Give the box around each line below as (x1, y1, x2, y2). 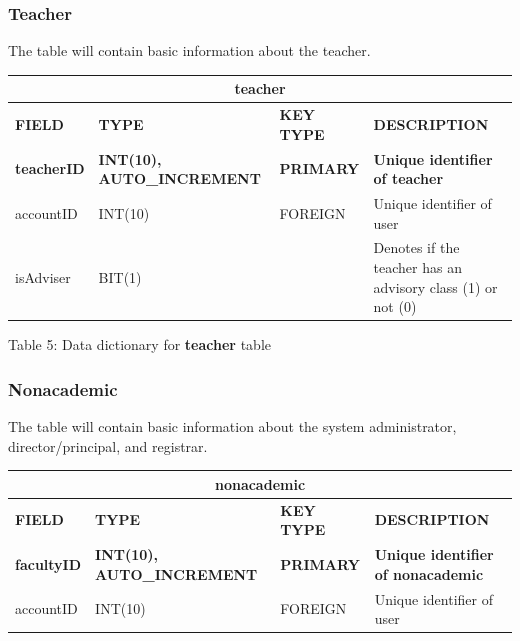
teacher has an (373, 257, 462, 278)
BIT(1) (98, 266, 142, 287)
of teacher (373, 168, 444, 189)
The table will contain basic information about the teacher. (8, 40, 371, 61)
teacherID (15, 158, 85, 179)
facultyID (15, 553, 82, 574)
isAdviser (15, 266, 71, 287)
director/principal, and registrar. (8, 435, 208, 456)
